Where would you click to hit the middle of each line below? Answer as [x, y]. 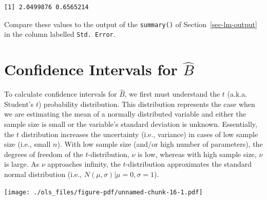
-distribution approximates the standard [189, 164]
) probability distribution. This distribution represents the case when [147, 104]
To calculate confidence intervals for [61, 94]
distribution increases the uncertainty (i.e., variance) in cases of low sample [140, 134]
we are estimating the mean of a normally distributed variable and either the [125, 114]
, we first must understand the [172, 94]
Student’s [19, 104]
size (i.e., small [27, 144]
